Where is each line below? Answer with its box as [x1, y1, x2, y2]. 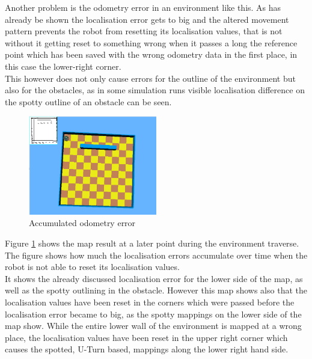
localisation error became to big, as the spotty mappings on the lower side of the [5, 307, 302, 320]
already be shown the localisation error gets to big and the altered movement [5, 13, 289, 25]
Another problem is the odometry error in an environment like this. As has [5, 1, 281, 13]
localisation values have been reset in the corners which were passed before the [5, 296, 295, 308]
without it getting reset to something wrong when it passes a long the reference [5, 36, 298, 49]
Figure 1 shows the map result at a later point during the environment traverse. [5, 237, 299, 250]
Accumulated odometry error [29, 216, 136, 229]
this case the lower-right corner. [5, 60, 121, 72]
